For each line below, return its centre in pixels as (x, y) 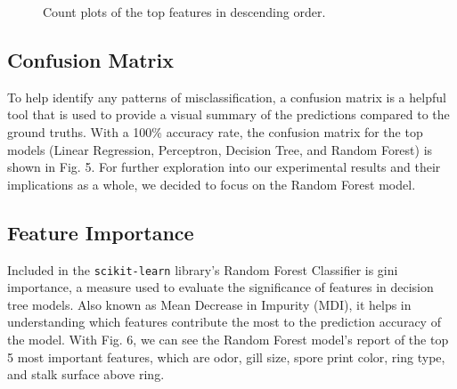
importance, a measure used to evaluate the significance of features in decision (220, 287)
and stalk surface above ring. (86, 374)
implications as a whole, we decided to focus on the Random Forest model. (212, 184)
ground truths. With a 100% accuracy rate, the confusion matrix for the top (215, 131)
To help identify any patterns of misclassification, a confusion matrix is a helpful (227, 97)
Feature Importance (101, 232)
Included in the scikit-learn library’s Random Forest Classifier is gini (203, 269)
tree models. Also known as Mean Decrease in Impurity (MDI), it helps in (209, 304)
